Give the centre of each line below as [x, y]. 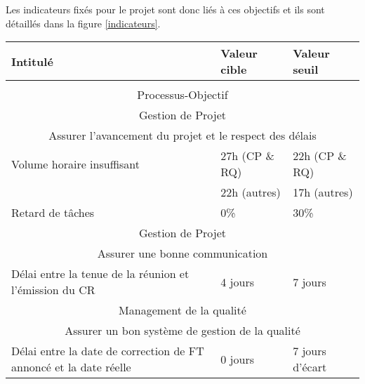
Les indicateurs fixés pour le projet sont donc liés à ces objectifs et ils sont [165, 9]
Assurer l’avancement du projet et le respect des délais [182, 135]
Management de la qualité [182, 310]
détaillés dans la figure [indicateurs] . [83, 23]
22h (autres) [251, 192]
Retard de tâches [53, 213]
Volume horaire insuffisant [75, 164]
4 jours [237, 282]
